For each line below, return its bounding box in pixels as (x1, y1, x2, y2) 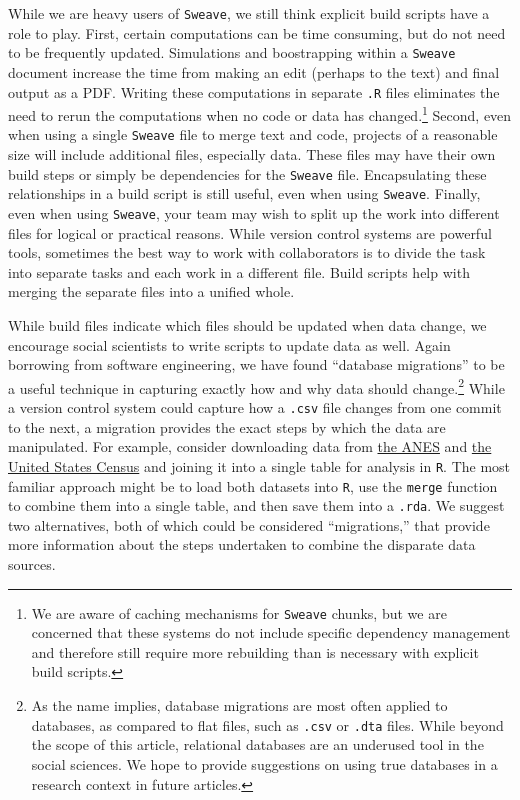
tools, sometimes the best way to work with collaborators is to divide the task (8, 242, 486, 263)
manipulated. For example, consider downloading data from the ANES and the (8, 436, 492, 457)
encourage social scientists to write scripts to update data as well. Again (8, 334, 451, 355)
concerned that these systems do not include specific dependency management (31, 622, 511, 643)
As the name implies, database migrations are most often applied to (31, 695, 448, 716)
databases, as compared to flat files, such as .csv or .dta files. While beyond (31, 714, 504, 735)
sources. (8, 554, 56, 575)
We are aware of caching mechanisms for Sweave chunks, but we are (31, 602, 447, 623)
